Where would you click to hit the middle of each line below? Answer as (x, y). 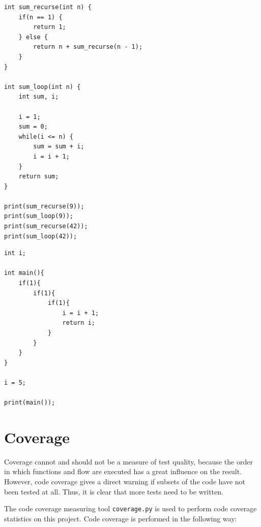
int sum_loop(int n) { (42, 87)
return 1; (50, 27)
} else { (33, 37)
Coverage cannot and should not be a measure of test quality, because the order (128, 461)
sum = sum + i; (59, 147)
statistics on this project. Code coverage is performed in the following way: (121, 518)
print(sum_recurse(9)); (44, 206)
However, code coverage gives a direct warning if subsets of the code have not (125, 482)
